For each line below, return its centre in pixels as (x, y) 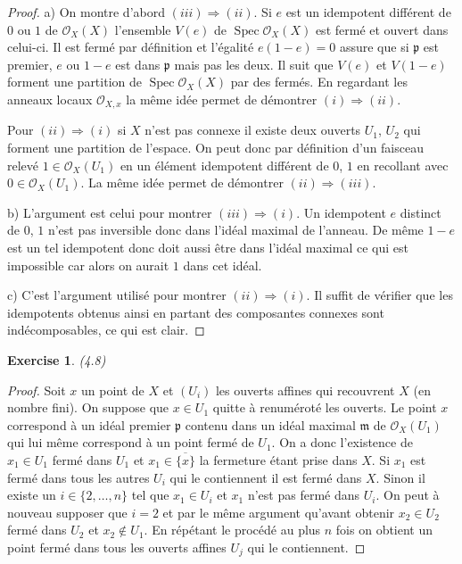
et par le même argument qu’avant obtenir (279, 512)
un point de (113, 390)
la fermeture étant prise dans (278, 459)
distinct (421, 212)
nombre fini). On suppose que (88, 407)
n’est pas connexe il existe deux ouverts (253, 130)
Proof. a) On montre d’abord (86, 12)
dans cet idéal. (223, 265)
